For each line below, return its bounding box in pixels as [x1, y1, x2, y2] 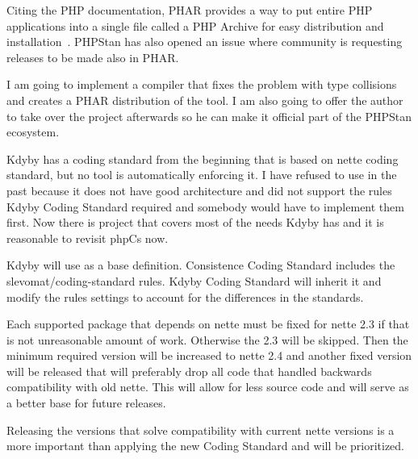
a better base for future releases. [6, 394, 166, 411]
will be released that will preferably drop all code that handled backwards [6, 362, 372, 379]
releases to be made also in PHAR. [6, 48, 179, 65]
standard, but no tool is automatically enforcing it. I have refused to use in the [6, 166, 397, 183]
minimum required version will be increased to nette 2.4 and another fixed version [6, 347, 412, 364]
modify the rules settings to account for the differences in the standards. [6, 288, 364, 305]
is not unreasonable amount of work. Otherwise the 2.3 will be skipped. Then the [6, 331, 408, 348]
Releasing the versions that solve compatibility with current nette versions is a [6, 421, 395, 438]
